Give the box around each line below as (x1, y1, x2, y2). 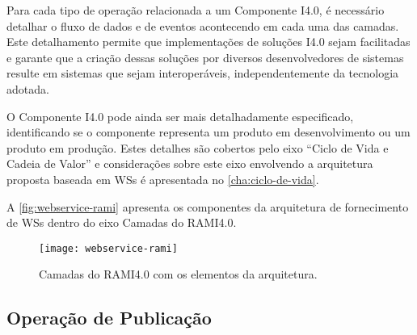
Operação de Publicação (6, 305, 212, 330)
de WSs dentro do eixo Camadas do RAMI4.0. (6, 214, 237, 231)
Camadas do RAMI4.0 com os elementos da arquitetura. (39, 266, 318, 283)
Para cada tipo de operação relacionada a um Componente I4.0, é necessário (6, 2, 385, 18)
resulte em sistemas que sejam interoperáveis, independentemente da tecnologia (6, 65, 399, 82)
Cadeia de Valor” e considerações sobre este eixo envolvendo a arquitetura (6, 155, 373, 172)
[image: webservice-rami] (39, 242, 178, 254)
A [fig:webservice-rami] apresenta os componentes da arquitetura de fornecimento (6, 198, 409, 215)
